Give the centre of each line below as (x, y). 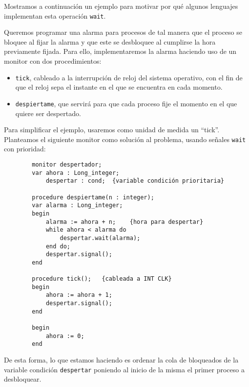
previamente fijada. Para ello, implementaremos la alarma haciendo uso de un (120, 51)
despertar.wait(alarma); (100, 238)
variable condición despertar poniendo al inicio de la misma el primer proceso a (124, 369)
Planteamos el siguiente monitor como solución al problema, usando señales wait (125, 139)
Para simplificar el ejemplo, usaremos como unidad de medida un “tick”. (112, 130)
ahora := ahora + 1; (79, 295)
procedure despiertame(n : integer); (93, 197)
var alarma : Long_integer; (77, 206)
